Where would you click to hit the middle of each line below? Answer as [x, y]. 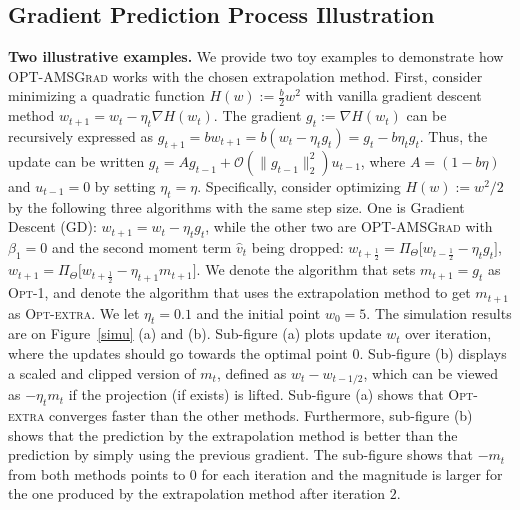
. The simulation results [439, 312]
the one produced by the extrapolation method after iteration [197, 493]
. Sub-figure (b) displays [433, 353]
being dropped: [297, 247]
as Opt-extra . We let [74, 312]
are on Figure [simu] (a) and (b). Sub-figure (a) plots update [195, 333]
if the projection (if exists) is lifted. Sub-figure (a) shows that [256, 394]
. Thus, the [453, 136]
